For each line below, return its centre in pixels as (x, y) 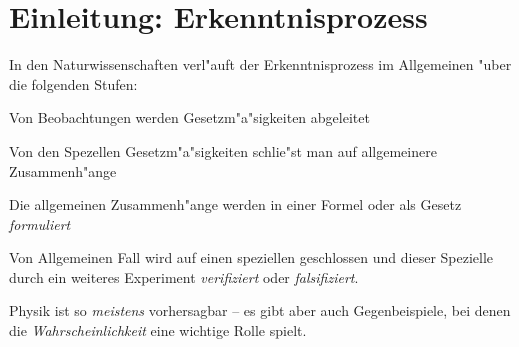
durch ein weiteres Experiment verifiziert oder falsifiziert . (184, 276)
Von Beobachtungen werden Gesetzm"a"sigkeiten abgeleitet (189, 117)
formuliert (40, 223)
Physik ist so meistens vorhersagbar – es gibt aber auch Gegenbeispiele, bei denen (260, 310)
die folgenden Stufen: (73, 83)
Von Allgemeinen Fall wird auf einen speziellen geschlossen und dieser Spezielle (251, 257)
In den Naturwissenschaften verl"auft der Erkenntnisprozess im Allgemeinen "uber (260, 64)
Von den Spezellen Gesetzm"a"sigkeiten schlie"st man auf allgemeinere (223, 150)
